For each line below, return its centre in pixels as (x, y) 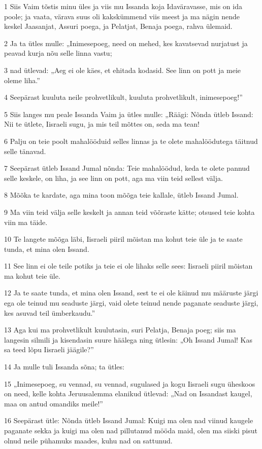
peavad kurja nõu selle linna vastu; (58, 53)
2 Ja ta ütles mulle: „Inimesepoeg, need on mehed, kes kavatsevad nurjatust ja (126, 43)
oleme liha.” (22, 80)
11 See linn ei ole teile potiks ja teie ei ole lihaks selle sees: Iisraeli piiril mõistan (128, 266)
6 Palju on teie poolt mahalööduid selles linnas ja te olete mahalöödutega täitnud (131, 141)
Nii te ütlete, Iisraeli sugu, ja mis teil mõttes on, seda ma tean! (102, 124)
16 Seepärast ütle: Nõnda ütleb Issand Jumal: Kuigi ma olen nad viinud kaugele (129, 420)
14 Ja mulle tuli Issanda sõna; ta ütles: (64, 367)
